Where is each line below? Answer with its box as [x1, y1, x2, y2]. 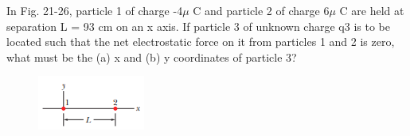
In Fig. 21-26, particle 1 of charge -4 [6, 2, 183, 18]
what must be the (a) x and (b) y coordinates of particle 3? [6, 48, 297, 65]
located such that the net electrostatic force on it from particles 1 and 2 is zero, [6, 33, 395, 50]
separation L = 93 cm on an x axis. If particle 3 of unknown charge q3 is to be [6, 17, 390, 34]
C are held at [339, 2, 404, 18]
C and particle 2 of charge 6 [193, 2, 330, 18]
